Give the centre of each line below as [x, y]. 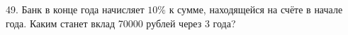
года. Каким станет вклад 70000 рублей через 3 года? [121, 23]
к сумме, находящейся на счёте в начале [256, 9]
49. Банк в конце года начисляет [75, 9]
